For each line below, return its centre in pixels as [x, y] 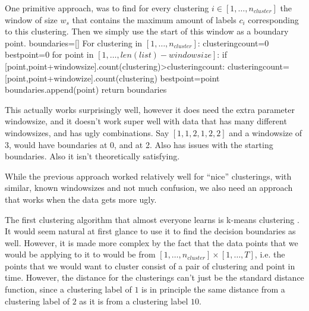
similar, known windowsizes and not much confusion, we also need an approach [149, 188]
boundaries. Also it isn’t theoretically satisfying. [92, 156]
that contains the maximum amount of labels [154, 19]
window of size [31, 19]
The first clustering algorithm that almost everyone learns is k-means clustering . [152, 219]
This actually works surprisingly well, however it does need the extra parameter [150, 109]
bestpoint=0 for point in [49, 54]
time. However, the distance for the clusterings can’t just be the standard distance [154, 277]
